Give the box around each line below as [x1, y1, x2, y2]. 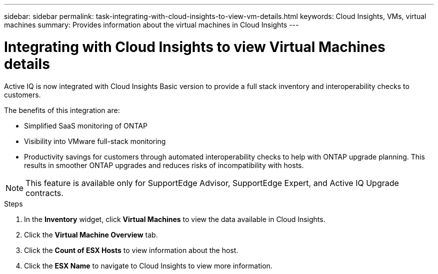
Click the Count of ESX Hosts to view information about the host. [24, 245, 238, 254]
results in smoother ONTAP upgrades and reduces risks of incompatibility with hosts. [24, 160, 304, 169]
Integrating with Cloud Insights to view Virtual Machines [4, 38, 385, 55]
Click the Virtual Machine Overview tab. [24, 230, 158, 239]
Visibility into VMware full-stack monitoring [24, 136, 166, 145]
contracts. [25, 187, 63, 198]
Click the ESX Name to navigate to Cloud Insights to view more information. [24, 261, 272, 270]
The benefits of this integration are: [4, 105, 120, 114]
